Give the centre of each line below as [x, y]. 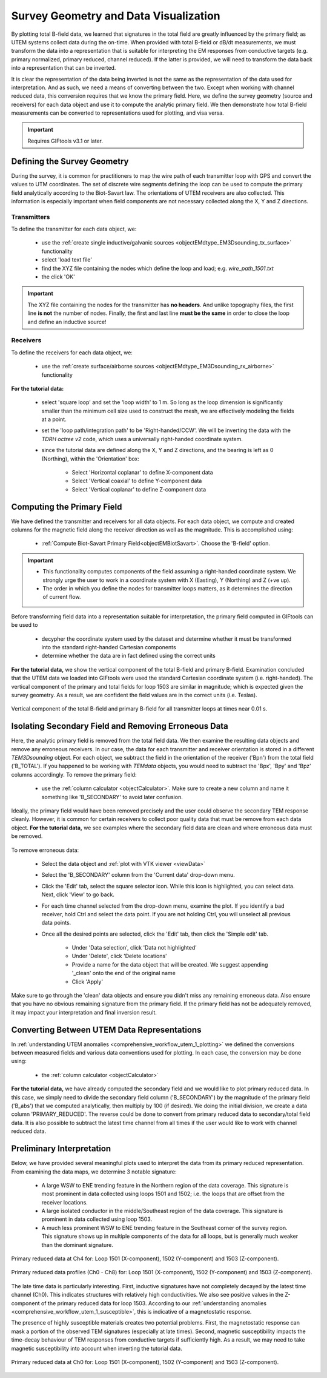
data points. [56, 923]
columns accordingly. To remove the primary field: [74, 774]
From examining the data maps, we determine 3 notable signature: [94, 1172]
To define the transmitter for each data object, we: [74, 229]
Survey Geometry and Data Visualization [116, 16]
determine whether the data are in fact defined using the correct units [129, 656]
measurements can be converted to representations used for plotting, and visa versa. [117, 113]
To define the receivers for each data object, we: [72, 353]
